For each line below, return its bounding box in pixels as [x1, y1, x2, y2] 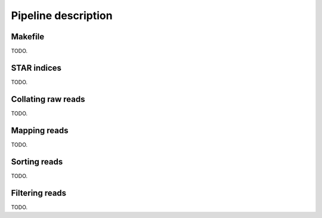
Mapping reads [11, 125, 69, 135]
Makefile [11, 32, 45, 42]
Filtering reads [11, 188, 67, 198]
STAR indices [11, 63, 62, 73]
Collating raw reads [11, 94, 85, 104]
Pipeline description [11, 9, 113, 22]
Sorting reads [11, 157, 63, 167]
